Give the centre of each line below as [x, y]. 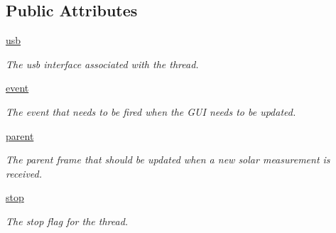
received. [24, 173]
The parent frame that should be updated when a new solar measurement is [168, 159]
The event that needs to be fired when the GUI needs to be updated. [151, 111]
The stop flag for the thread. [67, 221]
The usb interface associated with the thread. [102, 64]
